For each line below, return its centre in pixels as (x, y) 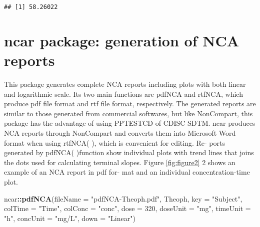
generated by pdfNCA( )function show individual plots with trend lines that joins (129, 152)
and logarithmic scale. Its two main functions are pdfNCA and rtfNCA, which (123, 94)
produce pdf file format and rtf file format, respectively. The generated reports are (130, 104)
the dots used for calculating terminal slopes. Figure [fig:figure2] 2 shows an (120, 162)
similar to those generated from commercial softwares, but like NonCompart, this (128, 113)
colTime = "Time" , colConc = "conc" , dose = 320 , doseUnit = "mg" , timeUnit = (127, 208)
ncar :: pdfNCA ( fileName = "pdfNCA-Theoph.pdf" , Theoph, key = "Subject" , (123, 198)
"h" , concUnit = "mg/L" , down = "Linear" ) (70, 218)
